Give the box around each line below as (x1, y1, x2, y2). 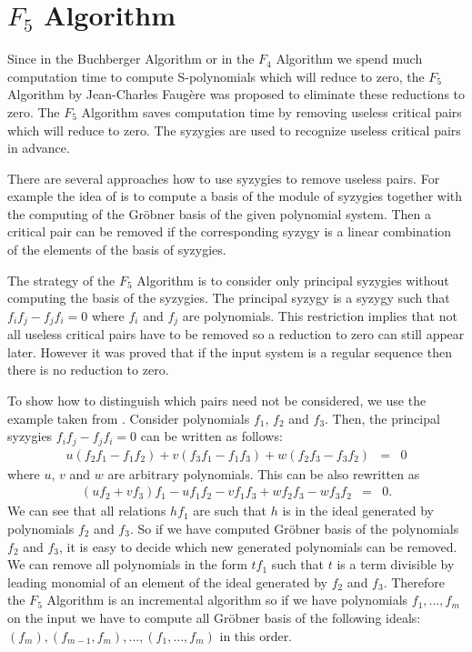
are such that (193, 501, 266, 520)
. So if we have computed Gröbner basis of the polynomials (129, 518, 459, 537)
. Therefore (383, 572, 446, 591)
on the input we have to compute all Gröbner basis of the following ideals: (7, 607, 421, 627)
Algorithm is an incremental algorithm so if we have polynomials (46, 590, 408, 609)
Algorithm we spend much (276, 49, 423, 68)
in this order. (219, 626, 293, 645)
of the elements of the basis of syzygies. (7, 240, 226, 259)
